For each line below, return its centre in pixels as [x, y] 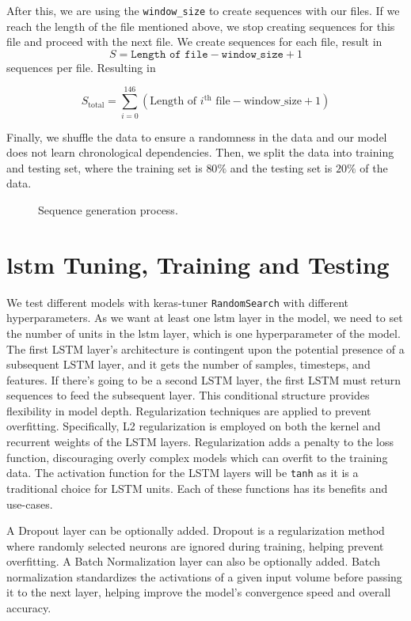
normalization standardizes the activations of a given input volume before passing [204, 576]
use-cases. [30, 504]
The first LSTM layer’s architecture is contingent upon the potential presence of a [205, 348]
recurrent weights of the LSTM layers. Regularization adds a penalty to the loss [200, 442]
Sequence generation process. [108, 209]
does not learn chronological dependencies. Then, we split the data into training [200, 152]
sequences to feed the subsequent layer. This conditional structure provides [188, 395]
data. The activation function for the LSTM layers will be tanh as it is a [183, 473]
